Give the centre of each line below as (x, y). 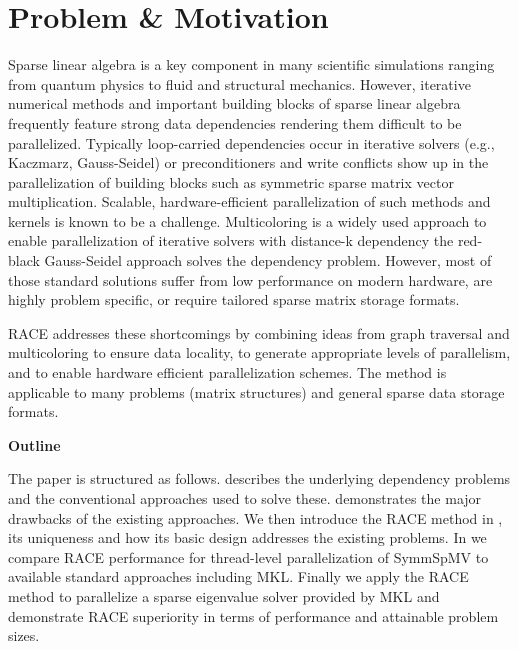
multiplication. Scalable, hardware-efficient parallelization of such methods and (249, 201)
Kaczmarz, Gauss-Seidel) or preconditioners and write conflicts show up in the (248, 162)
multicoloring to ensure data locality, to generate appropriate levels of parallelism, (259, 352)
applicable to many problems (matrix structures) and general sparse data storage (256, 391)
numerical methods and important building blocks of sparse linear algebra (234, 103)
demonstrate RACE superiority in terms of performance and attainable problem (253, 615)
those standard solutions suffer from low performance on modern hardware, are (250, 279)
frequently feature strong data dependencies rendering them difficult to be (235, 122)
